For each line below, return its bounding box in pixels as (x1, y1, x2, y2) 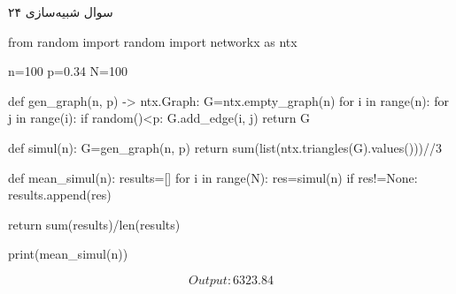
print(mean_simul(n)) (8, 245, 128, 263)
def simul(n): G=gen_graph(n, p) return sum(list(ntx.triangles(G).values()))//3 (8, 138, 443, 156)
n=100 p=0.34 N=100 (8, 62, 128, 80)
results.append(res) (8, 185, 112, 204)
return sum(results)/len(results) (8, 215, 181, 233)
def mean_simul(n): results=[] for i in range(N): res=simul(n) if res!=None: (8, 168, 418, 186)
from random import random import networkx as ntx (8, 32, 298, 50)
